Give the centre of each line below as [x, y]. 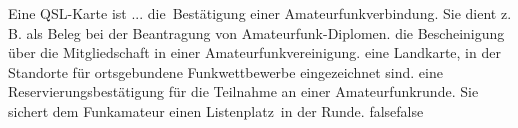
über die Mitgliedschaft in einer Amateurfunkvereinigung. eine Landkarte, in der [254, 52]
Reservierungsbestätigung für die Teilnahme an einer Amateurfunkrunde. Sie [243, 91]
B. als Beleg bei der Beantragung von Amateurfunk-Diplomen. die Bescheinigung [256, 32]
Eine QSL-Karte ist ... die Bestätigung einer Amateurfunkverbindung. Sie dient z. [260, 13]
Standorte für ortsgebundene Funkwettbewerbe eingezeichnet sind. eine [225, 71]
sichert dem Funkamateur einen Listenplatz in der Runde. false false [216, 110]
